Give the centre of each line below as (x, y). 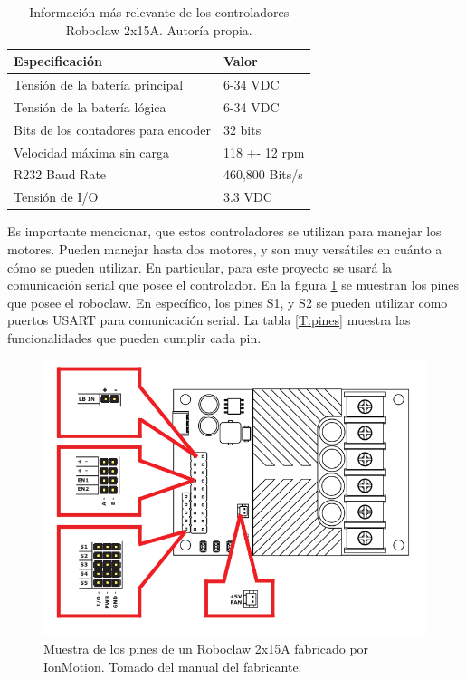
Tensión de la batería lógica (90, 106)
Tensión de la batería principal (99, 85)
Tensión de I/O (56, 197)
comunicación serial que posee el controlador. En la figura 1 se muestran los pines (233, 285)
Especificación (58, 61)
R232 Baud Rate (60, 174)
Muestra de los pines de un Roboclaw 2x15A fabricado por (206, 648)
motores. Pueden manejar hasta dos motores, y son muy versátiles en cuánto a (225, 249)
